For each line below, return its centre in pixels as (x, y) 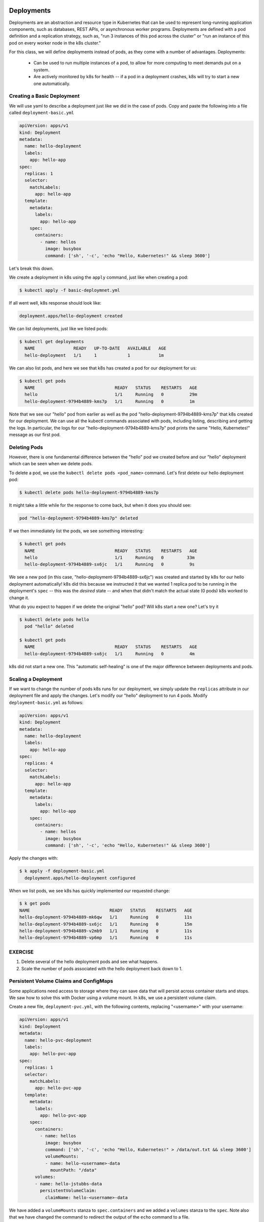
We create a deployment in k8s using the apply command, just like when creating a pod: (99, 277)
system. (42, 70)
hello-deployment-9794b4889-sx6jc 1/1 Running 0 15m (106, 924)
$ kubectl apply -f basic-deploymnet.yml (70, 290)
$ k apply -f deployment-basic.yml (62, 871)
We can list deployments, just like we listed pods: (58, 328)
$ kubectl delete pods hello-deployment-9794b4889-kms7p (89, 493)
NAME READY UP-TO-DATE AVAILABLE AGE (96, 349)
